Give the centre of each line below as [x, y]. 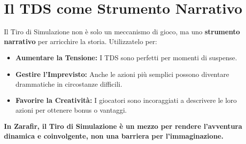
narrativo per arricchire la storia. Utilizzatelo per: [81, 41]
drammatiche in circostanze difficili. [69, 84]
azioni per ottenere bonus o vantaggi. [71, 109]
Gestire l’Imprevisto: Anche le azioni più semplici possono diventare [122, 74]
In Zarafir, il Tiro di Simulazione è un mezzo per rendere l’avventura [123, 126]
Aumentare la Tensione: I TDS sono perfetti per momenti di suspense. [126, 58]
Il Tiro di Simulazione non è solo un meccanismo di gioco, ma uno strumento [122, 32]
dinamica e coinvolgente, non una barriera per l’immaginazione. [114, 135]
